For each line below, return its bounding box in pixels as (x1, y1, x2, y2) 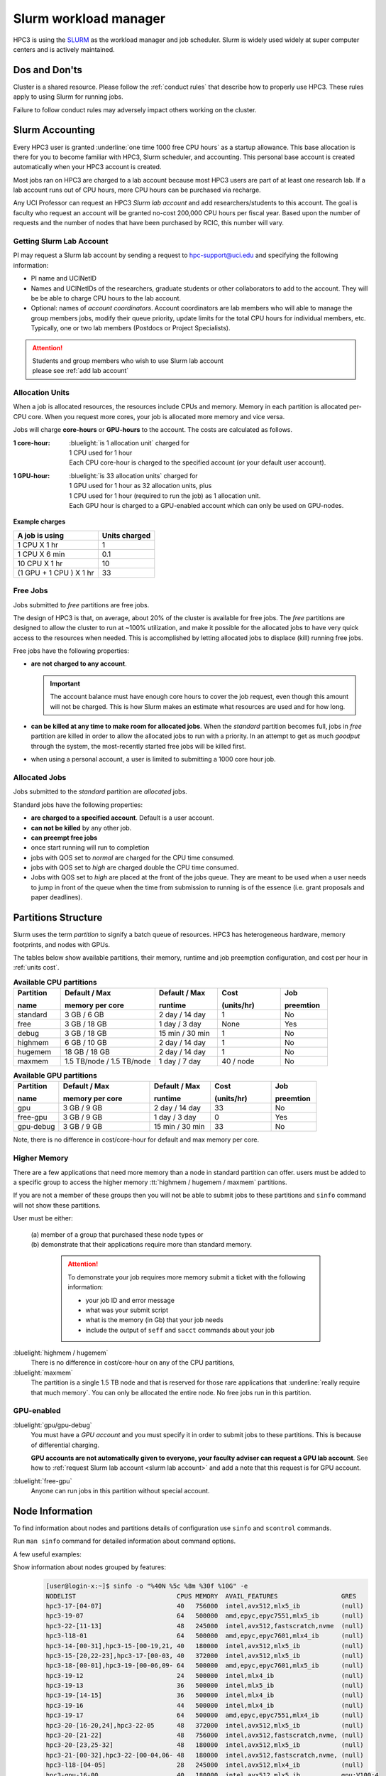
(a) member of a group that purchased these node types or (31, 1230, 204, 1239)
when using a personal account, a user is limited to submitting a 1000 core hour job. (31, 755, 276, 764)
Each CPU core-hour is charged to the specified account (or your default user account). (69, 458, 326, 467)
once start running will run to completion (31, 843, 150, 852)
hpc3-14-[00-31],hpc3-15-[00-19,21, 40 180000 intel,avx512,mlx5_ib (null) (45, 1642, 365, 1650)
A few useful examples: (13, 1549, 82, 1559)
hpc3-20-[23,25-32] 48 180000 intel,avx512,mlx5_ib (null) (45, 1741, 365, 1749)
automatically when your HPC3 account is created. (13, 163, 162, 171)
